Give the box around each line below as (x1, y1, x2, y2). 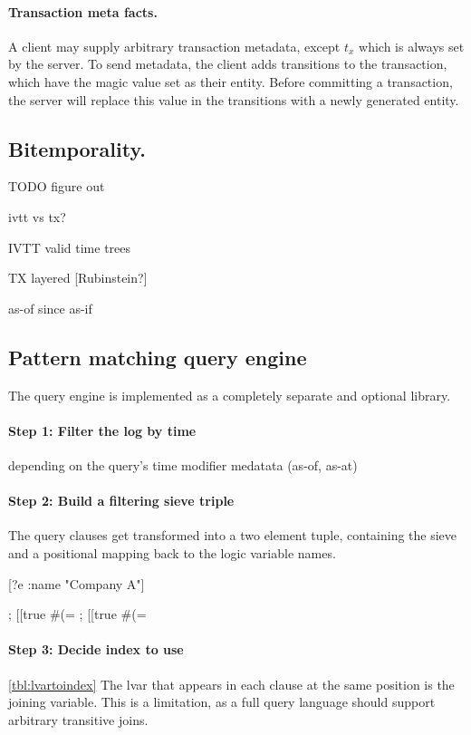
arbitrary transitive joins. (8, 710, 149, 729)
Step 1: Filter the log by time (8, 421, 197, 440)
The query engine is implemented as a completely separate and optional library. (8, 385, 451, 404)
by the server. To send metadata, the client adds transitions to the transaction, (8, 54, 447, 73)
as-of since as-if (8, 298, 92, 317)
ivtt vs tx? (8, 207, 66, 226)
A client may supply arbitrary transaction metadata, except (8, 36, 341, 55)
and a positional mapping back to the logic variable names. (8, 543, 336, 562)
